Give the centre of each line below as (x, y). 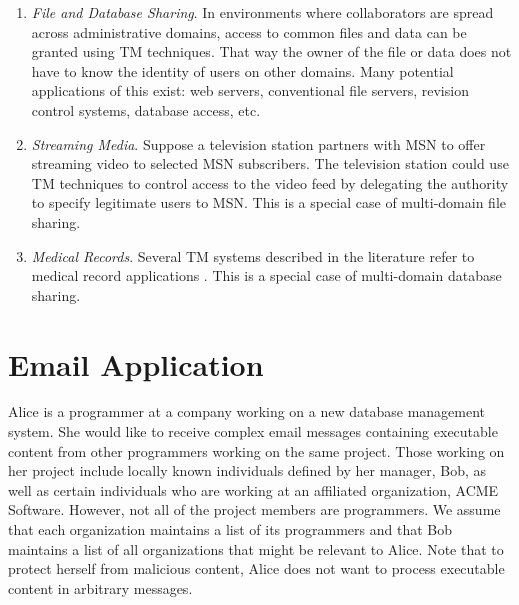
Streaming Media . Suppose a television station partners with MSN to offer (258, 143)
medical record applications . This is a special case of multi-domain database (266, 275)
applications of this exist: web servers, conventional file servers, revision (250, 90)
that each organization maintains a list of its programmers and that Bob (230, 529)
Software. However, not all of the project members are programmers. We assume (254, 509)
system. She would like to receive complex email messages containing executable (253, 431)
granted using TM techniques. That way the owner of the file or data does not (271, 51)
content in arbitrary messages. (100, 587)
